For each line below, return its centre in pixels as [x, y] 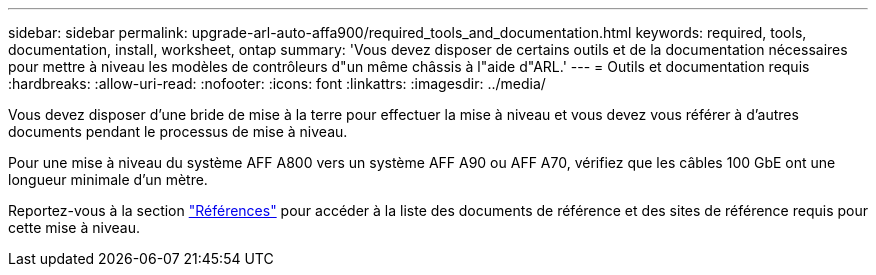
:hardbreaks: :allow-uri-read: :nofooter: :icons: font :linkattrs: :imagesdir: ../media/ [277, 83]
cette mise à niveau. [74, 227]
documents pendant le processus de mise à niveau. [178, 131]
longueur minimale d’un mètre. [108, 179]
